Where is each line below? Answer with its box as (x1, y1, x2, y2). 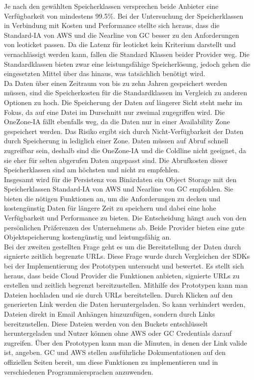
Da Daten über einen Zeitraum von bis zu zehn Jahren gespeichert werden (4, 78, 228, 88)
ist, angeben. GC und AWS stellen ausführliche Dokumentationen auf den (4, 347, 226, 357)
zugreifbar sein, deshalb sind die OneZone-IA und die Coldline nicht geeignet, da (4, 145, 246, 155)
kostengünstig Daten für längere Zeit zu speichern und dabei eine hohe (4, 203, 216, 213)
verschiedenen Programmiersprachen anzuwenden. (4, 366, 153, 377)
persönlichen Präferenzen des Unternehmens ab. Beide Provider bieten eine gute (4, 222, 245, 232)
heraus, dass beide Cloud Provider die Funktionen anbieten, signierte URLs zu (4, 270, 240, 280)
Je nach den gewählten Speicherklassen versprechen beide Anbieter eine (4, 1, 219, 11)
